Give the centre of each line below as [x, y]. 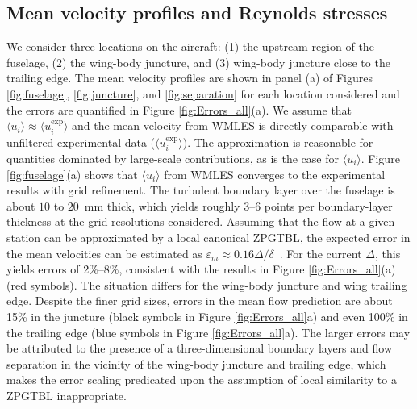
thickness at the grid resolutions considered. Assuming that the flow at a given [201, 221]
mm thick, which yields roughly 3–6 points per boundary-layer [238, 205]
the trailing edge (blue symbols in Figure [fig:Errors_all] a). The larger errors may [208, 332]
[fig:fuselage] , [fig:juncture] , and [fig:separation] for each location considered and [203, 93]
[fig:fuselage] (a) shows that [72, 174]
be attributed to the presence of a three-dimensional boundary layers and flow [200, 348]
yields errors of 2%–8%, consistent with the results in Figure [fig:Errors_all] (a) [201, 269]
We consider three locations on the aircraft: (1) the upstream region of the [190, 46]
